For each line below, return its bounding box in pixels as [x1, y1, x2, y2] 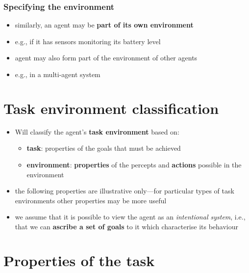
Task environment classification [3, 98, 219, 118]
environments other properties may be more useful [15, 195, 167, 205]
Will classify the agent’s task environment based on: [15, 126, 179, 136]
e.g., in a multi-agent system [15, 69, 100, 79]
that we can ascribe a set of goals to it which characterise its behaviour [15, 221, 239, 231]
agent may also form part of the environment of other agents [15, 53, 198, 63]
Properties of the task [3, 250, 155, 270]
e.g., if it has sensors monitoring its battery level [15, 36, 161, 46]
